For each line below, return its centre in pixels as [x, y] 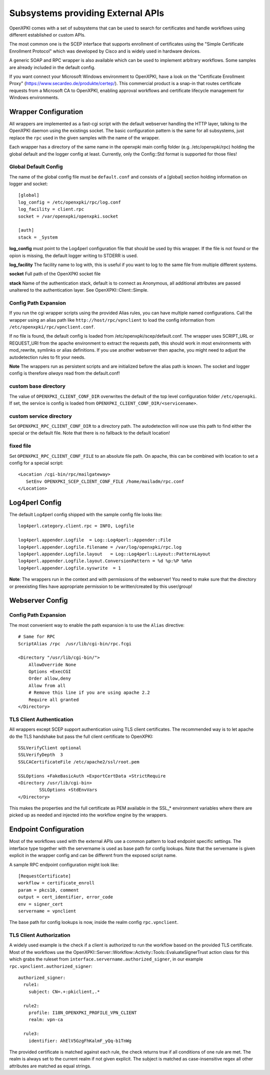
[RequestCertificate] [44, 876]
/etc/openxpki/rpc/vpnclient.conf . [52, 327]
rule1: [31, 985]
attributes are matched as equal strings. [50, 1066]
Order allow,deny [49, 679]
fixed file [20, 446]
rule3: [31, 1034]
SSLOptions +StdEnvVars [68, 790]
